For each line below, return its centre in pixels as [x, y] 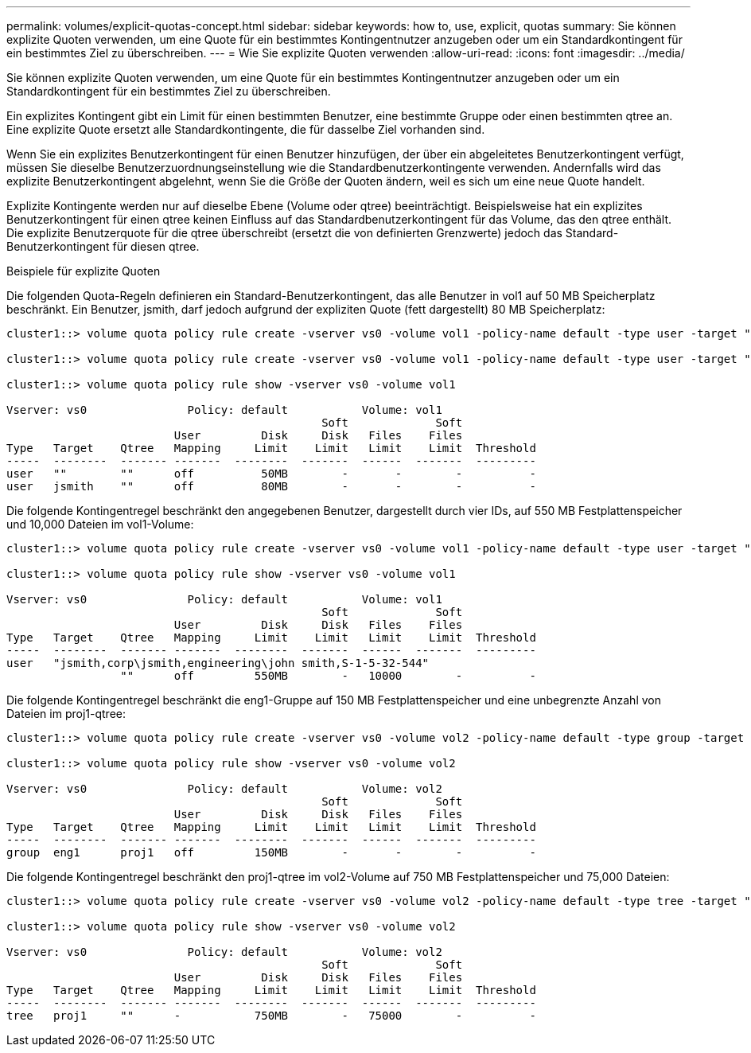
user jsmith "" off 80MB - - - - [271, 486]
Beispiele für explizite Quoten [84, 271]
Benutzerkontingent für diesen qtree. [103, 246]
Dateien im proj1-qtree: [66, 714]
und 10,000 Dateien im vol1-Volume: [100, 524]
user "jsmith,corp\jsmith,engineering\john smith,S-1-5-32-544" [218, 663]
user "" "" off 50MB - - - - [271, 474]
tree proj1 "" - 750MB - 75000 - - [271, 1016]
